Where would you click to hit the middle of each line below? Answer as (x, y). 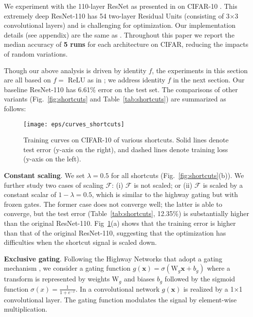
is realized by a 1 (208, 288)
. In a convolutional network (117, 288)
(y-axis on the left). (52, 159)
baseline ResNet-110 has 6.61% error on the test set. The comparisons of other (121, 89)
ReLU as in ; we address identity (117, 80)
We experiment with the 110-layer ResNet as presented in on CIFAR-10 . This (121, 6)
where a (218, 268)
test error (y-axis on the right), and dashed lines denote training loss (126, 149)
